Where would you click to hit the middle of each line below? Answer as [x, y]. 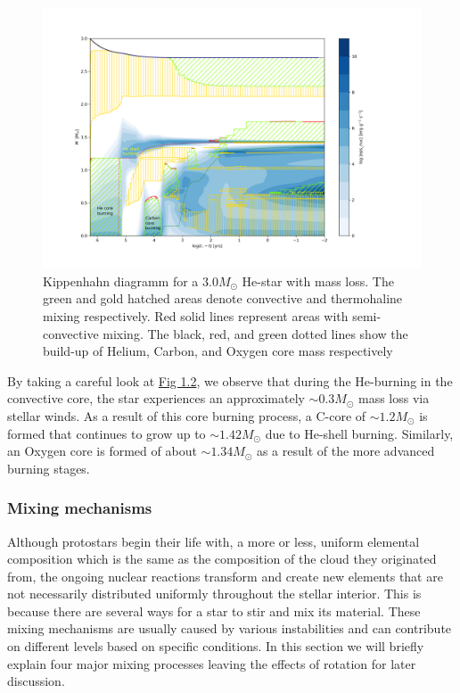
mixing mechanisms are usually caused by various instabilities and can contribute [230, 628]
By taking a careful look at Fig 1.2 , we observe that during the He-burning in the [230, 380]
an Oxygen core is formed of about [102, 451]
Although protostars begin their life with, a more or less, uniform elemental [214, 541]
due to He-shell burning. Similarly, [359, 433]
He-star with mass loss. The [318, 280]
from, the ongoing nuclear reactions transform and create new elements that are [225, 576]
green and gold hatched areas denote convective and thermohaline [223, 298]
